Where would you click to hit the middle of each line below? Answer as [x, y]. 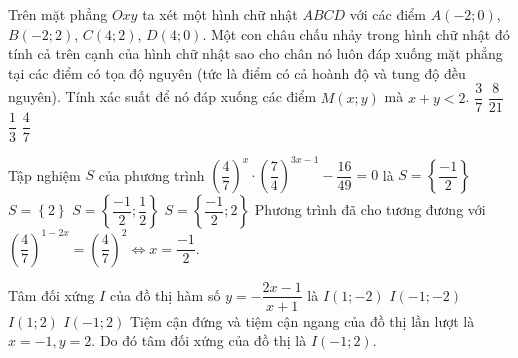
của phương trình [151, 174]
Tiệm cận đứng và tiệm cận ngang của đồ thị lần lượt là [302, 320]
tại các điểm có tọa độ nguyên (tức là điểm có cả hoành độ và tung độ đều [237, 72]
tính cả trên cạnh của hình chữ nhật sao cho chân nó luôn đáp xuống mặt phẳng [255, 53]
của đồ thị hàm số [165, 294]
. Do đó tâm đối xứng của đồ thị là [199, 340]
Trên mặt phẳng [58, 14]
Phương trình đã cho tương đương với [370, 209]
